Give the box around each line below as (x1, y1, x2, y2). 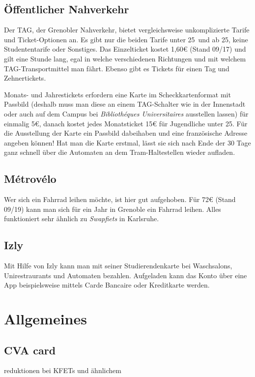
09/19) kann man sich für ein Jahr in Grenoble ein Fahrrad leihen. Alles (4, 203, 221, 214)
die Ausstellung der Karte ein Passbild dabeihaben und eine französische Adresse (4, 128, 248, 138)
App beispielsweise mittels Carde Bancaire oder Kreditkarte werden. (4, 280, 210, 290)
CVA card (4, 342, 56, 357)
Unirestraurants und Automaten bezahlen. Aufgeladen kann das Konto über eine (4, 270, 247, 280)
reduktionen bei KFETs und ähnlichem (4, 365, 121, 376)
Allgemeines (4, 309, 87, 329)
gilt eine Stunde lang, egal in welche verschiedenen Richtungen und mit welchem (4, 53, 246, 63)
